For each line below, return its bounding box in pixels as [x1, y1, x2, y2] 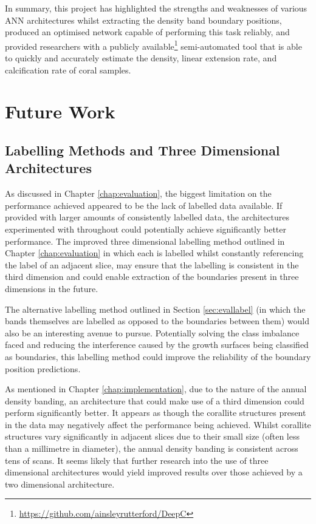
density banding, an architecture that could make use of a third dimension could [5, 394, 304, 407]
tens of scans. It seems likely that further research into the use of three [5, 454, 269, 466]
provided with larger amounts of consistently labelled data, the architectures [5, 211, 289, 223]
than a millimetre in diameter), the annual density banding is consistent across [5, 442, 298, 455]
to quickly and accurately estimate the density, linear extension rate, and [5, 52, 277, 64]
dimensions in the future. [5, 282, 98, 294]
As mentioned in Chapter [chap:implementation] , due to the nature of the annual [5, 383, 307, 395]
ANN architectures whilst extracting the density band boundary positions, [5, 13, 282, 26]
